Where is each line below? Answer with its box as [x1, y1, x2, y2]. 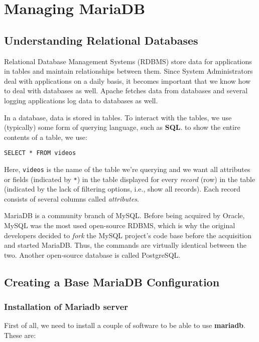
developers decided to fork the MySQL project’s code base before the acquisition [4, 230, 252, 240]
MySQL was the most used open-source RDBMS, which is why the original [4, 220, 235, 231]
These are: [4, 330, 36, 340]
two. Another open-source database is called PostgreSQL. [4, 249, 181, 260]
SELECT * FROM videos [4, 149, 76, 157]
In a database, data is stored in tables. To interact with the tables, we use [4, 112, 232, 122]
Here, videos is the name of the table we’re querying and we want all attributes [4, 163, 250, 174]
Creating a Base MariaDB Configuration [4, 274, 220, 289]
